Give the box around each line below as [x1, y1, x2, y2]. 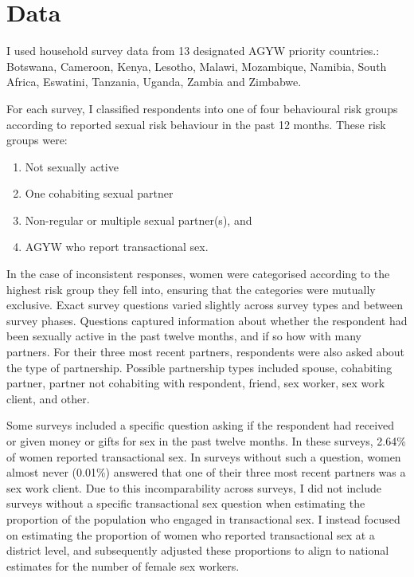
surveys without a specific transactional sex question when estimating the [6, 495, 365, 512]
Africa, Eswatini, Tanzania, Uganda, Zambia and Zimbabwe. [6, 73, 302, 90]
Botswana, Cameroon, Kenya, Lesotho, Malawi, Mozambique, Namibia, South [6, 57, 387, 74]
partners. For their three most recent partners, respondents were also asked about [6, 343, 405, 360]
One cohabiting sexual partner [25, 185, 174, 202]
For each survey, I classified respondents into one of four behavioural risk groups [6, 100, 398, 116]
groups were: [6, 131, 68, 148]
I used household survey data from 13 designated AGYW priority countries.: [6, 42, 380, 59]
